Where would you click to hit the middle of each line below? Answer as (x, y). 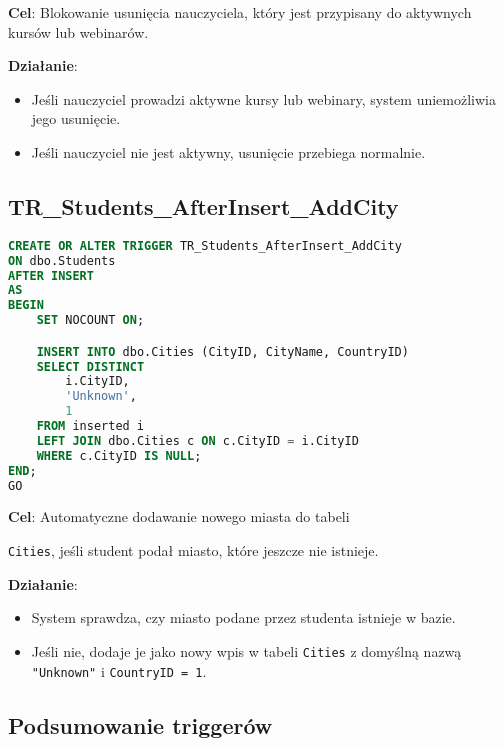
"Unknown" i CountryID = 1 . (119, 670)
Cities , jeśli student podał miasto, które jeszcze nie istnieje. (193, 550)
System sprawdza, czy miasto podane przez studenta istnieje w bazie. (243, 617)
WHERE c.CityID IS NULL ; (119, 455)
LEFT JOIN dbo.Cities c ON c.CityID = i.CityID (197, 440)
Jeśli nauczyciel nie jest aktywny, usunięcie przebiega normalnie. (228, 151)
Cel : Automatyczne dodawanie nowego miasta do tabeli (179, 516)
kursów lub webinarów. (78, 31)
